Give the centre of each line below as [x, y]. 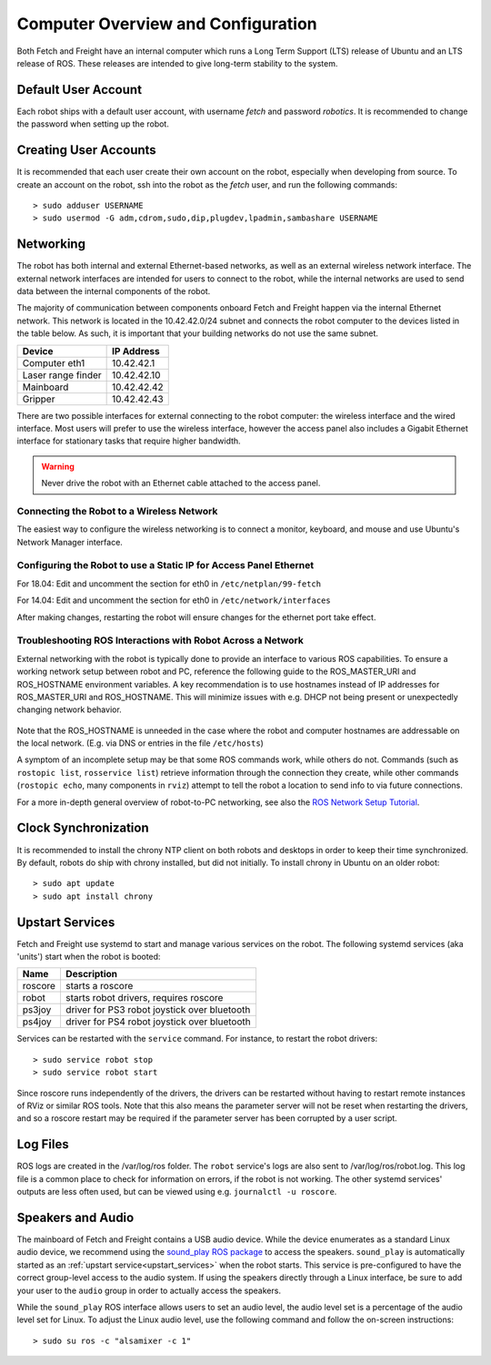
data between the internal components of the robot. [114, 291]
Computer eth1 [54, 362]
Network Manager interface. [70, 542]
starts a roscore [99, 986]
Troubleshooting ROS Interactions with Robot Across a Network [160, 640]
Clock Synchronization [83, 828]
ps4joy [37, 1022]
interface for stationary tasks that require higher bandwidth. [129, 441]
